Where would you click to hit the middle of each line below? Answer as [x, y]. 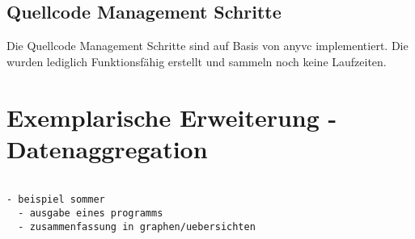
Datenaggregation [107, 148]
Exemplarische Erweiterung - [172, 117]
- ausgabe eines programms [91, 214]
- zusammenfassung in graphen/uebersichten [137, 226]
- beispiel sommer [56, 200]
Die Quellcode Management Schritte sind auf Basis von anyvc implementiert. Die [207, 46]
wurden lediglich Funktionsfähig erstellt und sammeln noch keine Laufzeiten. [197, 61]
